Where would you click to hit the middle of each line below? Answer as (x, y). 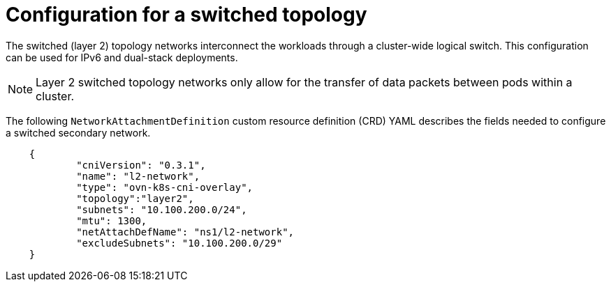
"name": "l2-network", (138, 176)
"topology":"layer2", (135, 198)
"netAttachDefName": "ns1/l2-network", (185, 232)
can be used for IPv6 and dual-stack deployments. (122, 57)
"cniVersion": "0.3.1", (141, 165)
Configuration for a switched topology (186, 15)
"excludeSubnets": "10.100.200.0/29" (179, 243)
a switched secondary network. (78, 132)
